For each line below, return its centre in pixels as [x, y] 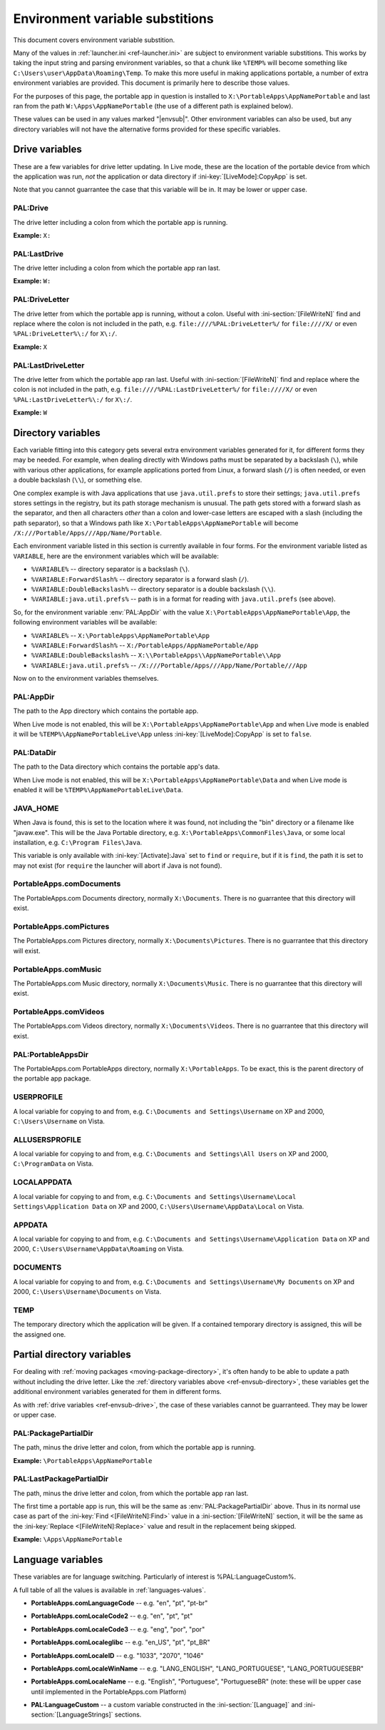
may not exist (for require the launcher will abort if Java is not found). [118, 865]
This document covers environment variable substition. [94, 40]
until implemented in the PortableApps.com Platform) [109, 1691]
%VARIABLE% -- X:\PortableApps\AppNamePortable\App [120, 635]
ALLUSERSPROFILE [47, 1140]
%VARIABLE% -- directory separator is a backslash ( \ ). [111, 569]
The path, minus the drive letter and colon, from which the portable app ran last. [131, 1493]
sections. [128, 1715]
